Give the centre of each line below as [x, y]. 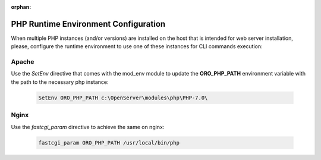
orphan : [21, 7]
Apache [23, 62]
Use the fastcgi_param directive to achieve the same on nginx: [88, 127]
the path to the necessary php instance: [60, 82]
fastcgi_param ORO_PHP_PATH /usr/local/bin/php [109, 142]
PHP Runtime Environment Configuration [88, 24]
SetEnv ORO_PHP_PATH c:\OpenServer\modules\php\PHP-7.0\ [123, 98]
